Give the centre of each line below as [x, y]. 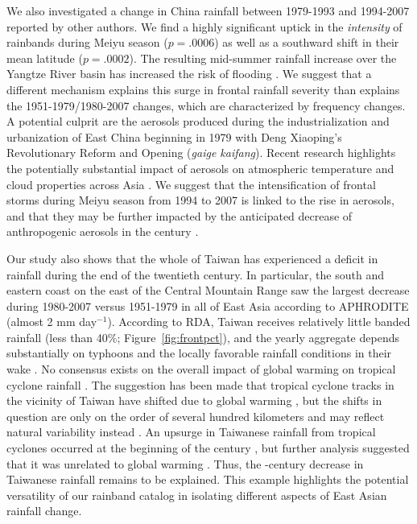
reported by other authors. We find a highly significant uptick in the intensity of [204, 26]
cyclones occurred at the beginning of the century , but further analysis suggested [208, 448]
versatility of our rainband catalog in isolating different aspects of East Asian [197, 495]
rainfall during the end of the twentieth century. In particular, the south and [195, 274]
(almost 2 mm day [52, 322]
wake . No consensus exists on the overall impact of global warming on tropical [201, 369]
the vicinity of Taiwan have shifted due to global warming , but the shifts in [194, 400]
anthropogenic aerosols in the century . [103, 231]
